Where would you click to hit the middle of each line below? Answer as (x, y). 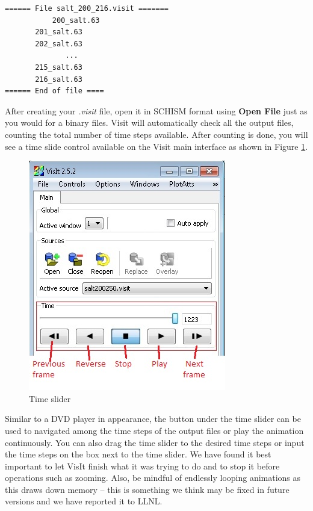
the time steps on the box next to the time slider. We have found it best (138, 454)
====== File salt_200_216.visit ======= (87, 8)
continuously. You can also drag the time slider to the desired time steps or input (155, 442)
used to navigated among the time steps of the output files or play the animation (154, 430)
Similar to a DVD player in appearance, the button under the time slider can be (153, 419)
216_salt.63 (59, 79)
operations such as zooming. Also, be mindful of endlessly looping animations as (153, 478)
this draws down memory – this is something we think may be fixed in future (147, 489)
